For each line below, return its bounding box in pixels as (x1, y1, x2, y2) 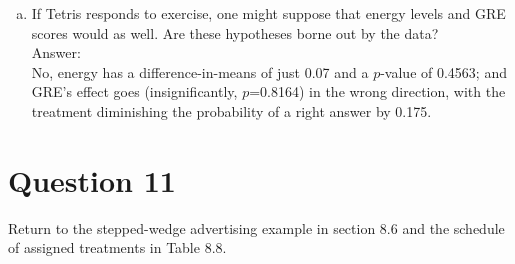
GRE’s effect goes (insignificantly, (31, 81, 238, 102)
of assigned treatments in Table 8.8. (8, 237, 227, 258)
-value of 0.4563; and (380, 61, 507, 82)
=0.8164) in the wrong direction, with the (249, 81, 506, 102)
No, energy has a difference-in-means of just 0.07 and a (31, 61, 369, 82)
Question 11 (8, 159, 176, 200)
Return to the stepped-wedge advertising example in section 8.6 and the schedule (8, 217, 505, 238)
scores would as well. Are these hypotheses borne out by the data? (31, 22, 439, 43)
